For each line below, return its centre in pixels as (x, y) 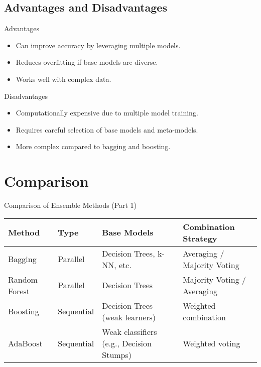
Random (23, 279)
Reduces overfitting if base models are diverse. (87, 62)
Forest (19, 291)
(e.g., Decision (127, 343)
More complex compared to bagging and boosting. (93, 146)
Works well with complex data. (63, 79)
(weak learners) (129, 317)
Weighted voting (212, 343)
